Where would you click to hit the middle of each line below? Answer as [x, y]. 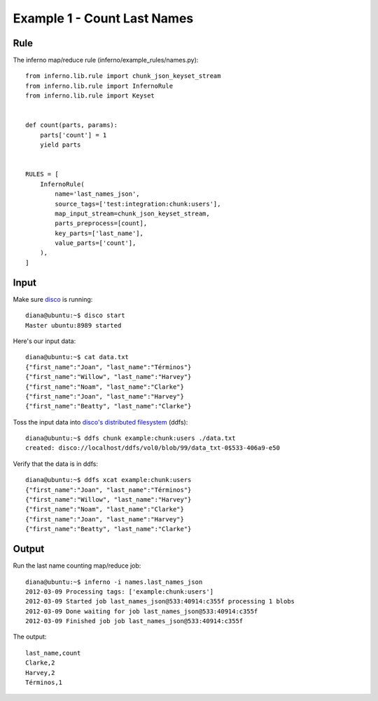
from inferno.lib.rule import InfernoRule [99, 86]
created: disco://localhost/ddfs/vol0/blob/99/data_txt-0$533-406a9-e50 [153, 448]
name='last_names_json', [97, 194]
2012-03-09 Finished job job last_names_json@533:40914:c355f [134, 621]
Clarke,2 [40, 663]
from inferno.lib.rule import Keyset [90, 96]
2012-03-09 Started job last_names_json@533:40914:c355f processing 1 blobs [160, 601]
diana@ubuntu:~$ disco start [75, 315]
